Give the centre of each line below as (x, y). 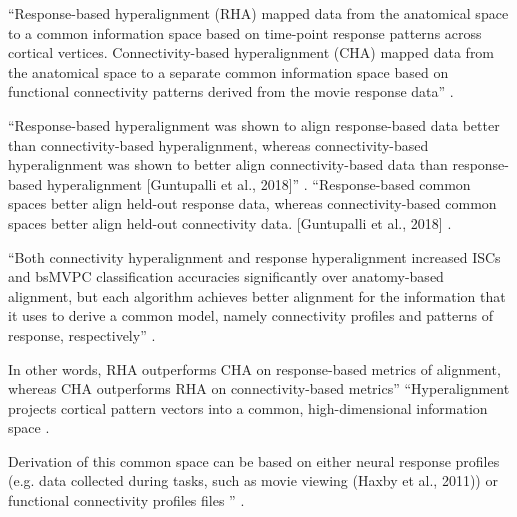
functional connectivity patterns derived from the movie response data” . (231, 91)
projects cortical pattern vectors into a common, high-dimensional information (248, 407)
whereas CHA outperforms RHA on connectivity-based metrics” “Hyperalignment (259, 388)
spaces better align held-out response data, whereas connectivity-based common (252, 203)
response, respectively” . (82, 334)
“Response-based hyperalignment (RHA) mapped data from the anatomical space (258, 13)
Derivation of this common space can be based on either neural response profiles (254, 460)
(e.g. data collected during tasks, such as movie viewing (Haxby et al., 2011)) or (253, 480)
